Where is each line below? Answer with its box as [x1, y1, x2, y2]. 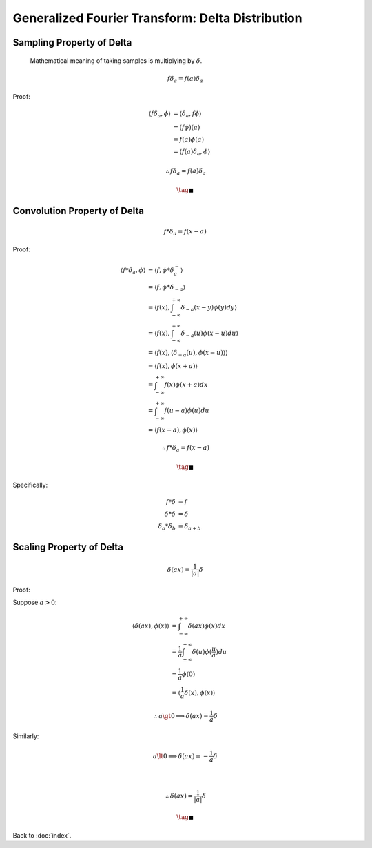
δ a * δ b [158, 522, 176, 532]
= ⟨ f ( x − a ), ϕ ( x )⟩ [148, 426, 198, 434]
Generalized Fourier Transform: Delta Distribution [12, 10, 302, 26]
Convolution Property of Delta [12, 205, 145, 217]
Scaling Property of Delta [12, 541, 124, 553]
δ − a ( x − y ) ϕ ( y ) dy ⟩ [180, 303, 238, 313]
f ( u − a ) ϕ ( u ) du [164, 407, 209, 414]
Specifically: [12, 481, 48, 489]
